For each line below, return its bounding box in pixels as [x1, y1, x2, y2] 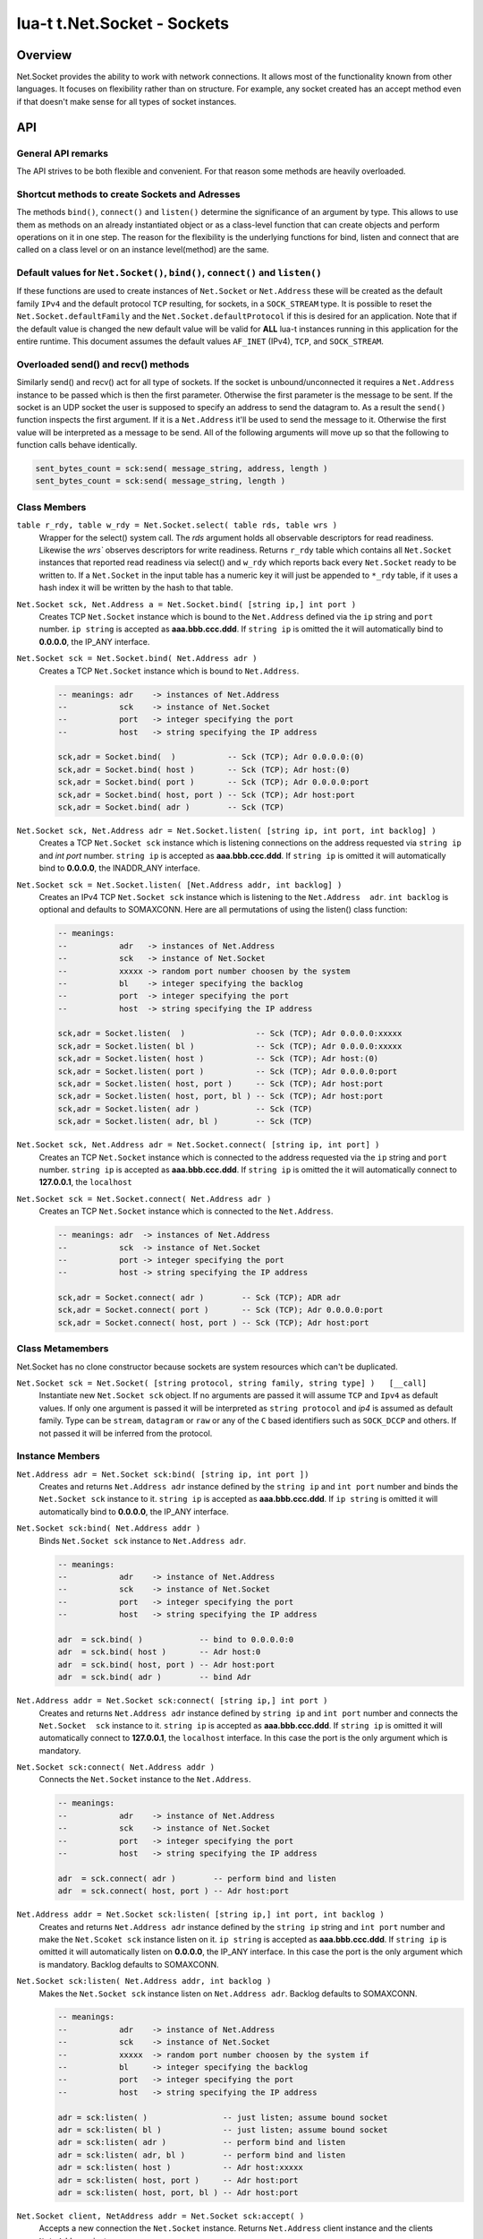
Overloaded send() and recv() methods [16, 358, 190, 371]
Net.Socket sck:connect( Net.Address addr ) [16, 1763, 216, 1772]
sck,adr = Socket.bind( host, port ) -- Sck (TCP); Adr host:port [57, 789, 355, 800]
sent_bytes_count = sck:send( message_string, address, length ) [35, 464, 328, 474]
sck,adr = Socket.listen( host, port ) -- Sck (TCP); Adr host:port [57, 1079, 384, 1089]
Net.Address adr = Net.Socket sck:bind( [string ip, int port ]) [16, 1469, 309, 1480]
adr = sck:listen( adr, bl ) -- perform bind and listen [57, 2149, 346, 2160]
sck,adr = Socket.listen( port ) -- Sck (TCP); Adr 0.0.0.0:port [57, 1066, 398, 1077]
